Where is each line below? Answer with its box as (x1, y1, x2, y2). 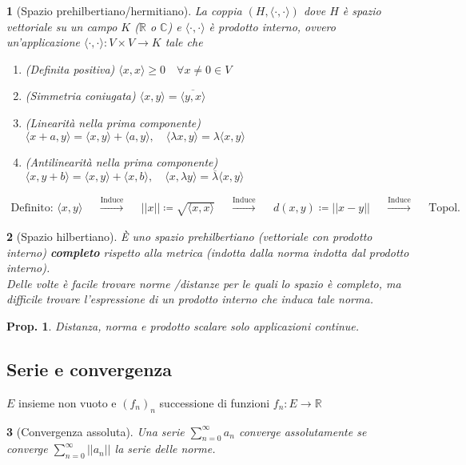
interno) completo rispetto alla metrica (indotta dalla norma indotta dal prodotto (6, 243, 409, 260)
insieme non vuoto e (18, 394, 117, 411)
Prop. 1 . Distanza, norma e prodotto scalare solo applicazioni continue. (6, 317, 360, 334)
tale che (165, 34, 203, 50)
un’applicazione (6, 34, 80, 50)
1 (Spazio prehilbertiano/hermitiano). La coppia (6, 2, 242, 18)
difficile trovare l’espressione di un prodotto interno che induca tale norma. (6, 291, 373, 307)
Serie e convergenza (6, 356, 173, 381)
